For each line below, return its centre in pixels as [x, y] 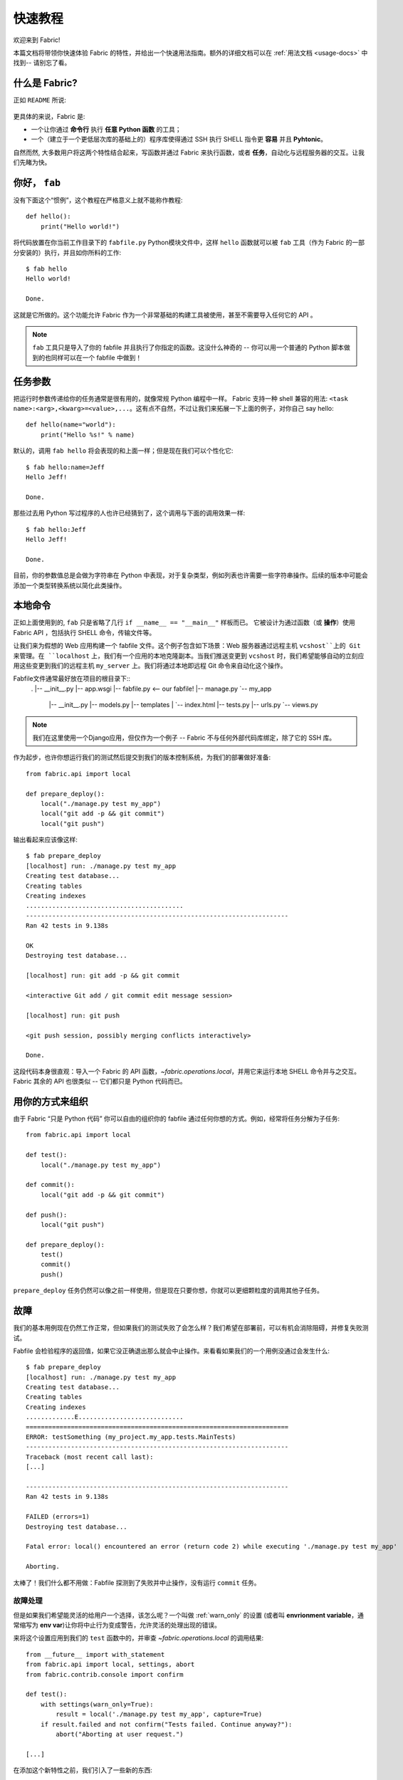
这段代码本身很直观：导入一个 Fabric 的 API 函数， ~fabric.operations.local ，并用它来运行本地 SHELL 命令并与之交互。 [187, 1071]
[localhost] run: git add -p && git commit [103, 976]
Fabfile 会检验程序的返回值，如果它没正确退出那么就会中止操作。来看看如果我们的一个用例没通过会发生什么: [172, 1351]
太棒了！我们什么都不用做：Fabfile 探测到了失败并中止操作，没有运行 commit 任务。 [137, 1582]
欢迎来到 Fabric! [37, 40]
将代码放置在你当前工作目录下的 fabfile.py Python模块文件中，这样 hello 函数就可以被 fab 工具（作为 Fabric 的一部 [189, 243]
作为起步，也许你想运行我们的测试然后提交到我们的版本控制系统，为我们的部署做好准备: [142, 758]
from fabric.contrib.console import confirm [105, 1674]
